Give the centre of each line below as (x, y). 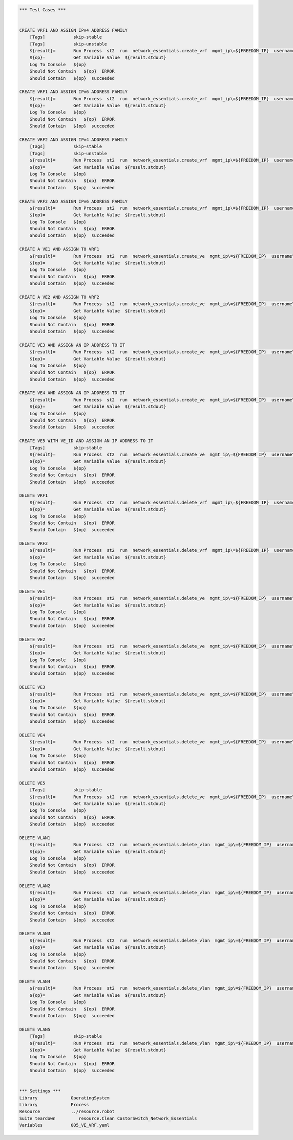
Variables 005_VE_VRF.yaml (64, 1125)
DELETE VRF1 (34, 496)
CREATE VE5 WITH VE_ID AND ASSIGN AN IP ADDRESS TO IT (86, 441)
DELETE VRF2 (34, 544)
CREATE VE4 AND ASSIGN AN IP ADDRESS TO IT (72, 393)
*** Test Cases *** (42, 10)
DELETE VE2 (32, 639)
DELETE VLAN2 (35, 886)
